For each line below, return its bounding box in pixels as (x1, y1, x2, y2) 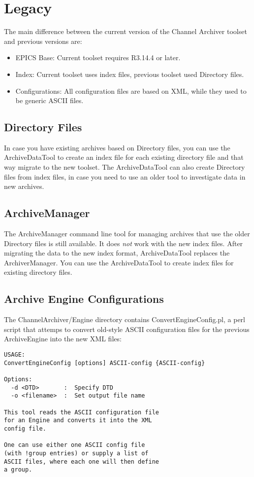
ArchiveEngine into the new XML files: (4, 333, 122, 344)
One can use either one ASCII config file (4, 441, 145, 449)
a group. (4, 466, 32, 474)
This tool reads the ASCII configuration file (4, 408, 159, 416)
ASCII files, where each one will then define (4, 458, 159, 465)
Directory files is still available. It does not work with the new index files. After (4, 238, 243, 248)
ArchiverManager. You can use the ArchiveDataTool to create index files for (4, 257, 234, 267)
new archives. (4, 181, 44, 191)
